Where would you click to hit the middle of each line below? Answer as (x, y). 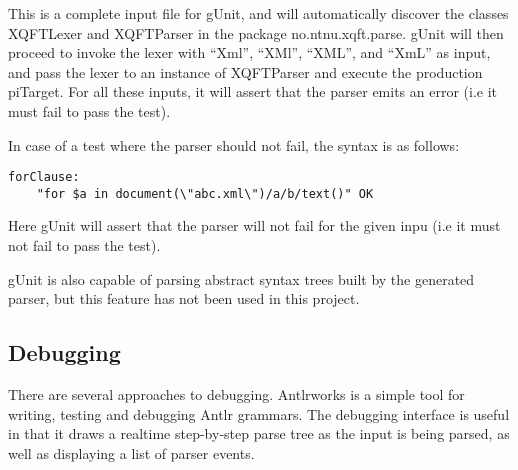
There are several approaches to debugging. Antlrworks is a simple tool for (236, 394)
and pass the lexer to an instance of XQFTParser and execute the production (245, 71)
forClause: (44, 177)
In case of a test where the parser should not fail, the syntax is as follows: (234, 144)
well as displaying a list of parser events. (131, 452)
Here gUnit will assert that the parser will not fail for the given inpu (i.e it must (254, 225)
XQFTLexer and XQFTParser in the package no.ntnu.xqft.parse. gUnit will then (256, 32)
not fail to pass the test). (84, 245)
